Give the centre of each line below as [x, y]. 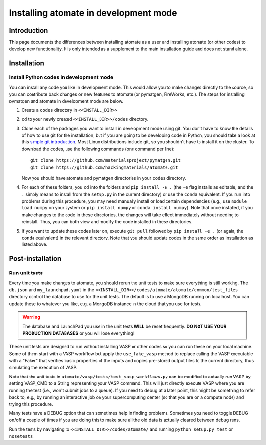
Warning [31, 317]
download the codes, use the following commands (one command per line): [98, 149]
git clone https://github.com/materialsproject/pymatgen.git [105, 160]
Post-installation [35, 259]
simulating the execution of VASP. [43, 368]
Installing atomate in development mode [93, 13]
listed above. [34, 244]
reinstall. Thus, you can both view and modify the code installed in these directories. [107, 222]
